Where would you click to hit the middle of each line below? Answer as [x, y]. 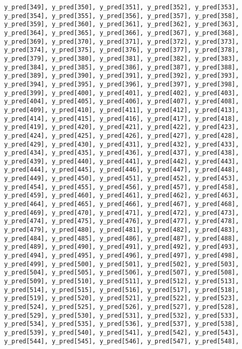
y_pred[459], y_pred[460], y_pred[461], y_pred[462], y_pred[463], [122, 196]
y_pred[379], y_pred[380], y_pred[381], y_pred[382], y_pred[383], [122, 58]
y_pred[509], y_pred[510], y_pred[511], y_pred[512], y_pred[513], [122, 281]
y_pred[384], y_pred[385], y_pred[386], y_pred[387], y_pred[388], [122, 67]
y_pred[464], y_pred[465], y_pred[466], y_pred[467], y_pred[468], [122, 204]
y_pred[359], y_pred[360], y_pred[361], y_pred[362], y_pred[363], [122, 24]
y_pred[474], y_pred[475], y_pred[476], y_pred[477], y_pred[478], [122, 221]
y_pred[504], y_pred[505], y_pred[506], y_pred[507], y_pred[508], [122, 273]
